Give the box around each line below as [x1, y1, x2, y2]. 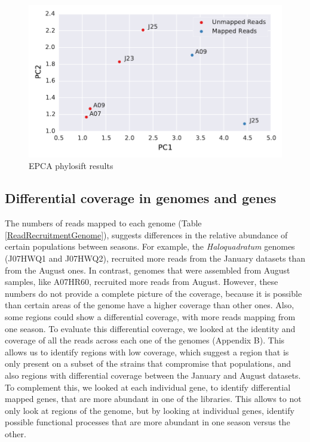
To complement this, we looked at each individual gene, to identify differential [5, 380, 291, 393]
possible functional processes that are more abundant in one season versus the [5, 416, 290, 428]
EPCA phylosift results [29, 159, 113, 172]
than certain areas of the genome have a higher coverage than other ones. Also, [5, 299, 294, 311]
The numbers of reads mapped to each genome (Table [5, 217, 202, 229]
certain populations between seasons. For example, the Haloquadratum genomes [5, 240, 295, 253]
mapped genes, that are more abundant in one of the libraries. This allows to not [5, 392, 302, 405]
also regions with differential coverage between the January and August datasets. [5, 369, 301, 381]
